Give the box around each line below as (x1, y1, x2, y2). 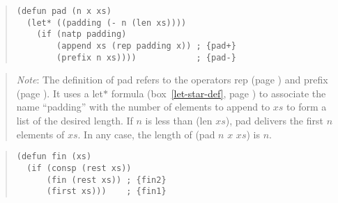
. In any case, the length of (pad (77, 127, 215, 141)
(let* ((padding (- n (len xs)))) (26, 17, 187, 28)
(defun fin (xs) (16, 152, 92, 162)
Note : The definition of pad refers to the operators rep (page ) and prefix (16, 72, 328, 87)
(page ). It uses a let (16, 86, 103, 100)
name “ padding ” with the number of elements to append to (16, 99, 270, 114)
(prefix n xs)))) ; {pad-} (56, 52, 236, 63)
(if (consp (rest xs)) (26, 163, 132, 173)
